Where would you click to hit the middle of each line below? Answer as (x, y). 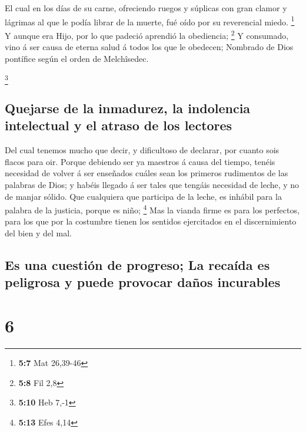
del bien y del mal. (38, 233)
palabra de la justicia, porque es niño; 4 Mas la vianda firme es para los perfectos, (152, 209)
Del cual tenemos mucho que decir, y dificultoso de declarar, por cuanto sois (142, 150)
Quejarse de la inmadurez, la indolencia (128, 108)
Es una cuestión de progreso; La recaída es (137, 265)
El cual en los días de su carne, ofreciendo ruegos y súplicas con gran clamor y (146, 8)
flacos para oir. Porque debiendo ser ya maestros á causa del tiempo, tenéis (140, 161)
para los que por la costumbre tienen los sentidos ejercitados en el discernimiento (151, 221)
